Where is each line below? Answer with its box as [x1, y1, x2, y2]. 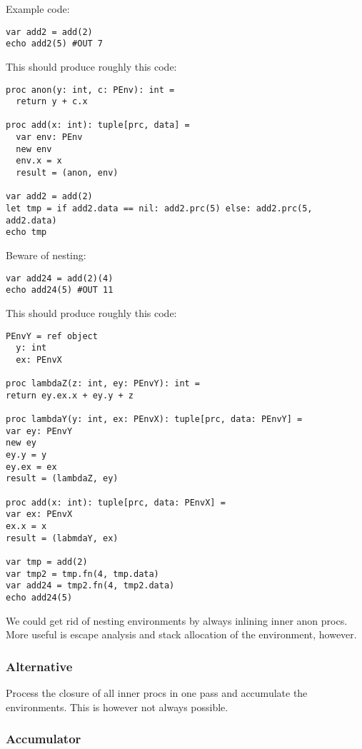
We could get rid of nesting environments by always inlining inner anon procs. [6, 613, 348, 628]
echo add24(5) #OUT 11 [6, 285, 114, 296]
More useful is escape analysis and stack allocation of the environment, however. [6, 627, 357, 642]
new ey [6, 438, 36, 448]
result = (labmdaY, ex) [6, 533, 119, 543]
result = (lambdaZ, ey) [6, 473, 119, 484]
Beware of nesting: [6, 248, 86, 263]
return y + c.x [16, 96, 88, 107]
